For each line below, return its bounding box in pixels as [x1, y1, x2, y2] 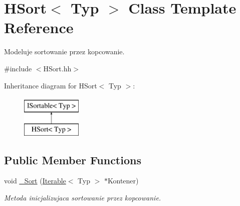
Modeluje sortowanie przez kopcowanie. [4, 46, 125, 57]
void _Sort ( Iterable [4, 175, 66, 186]
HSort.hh [43, 63, 72, 73]
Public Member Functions [4, 152, 141, 167]
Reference [4, 17, 74, 38]
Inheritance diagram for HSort [4, 80, 97, 90]
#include [4, 63, 32, 73]
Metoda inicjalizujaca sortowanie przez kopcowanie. [4, 192, 161, 203]
